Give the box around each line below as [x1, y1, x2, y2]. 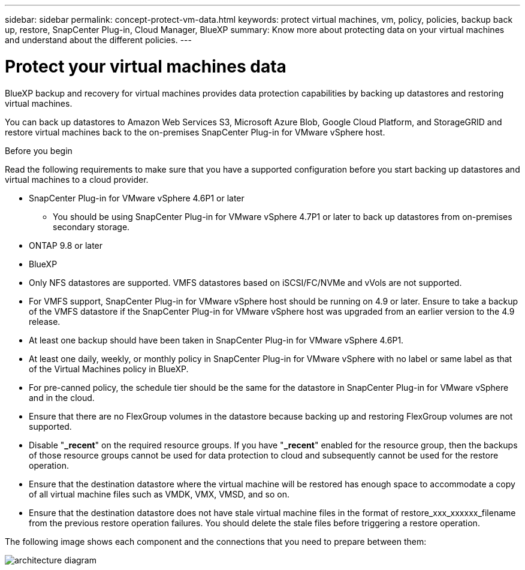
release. [29, 316, 61, 327]
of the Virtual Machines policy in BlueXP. [29, 363, 189, 374]
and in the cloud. [29, 392, 95, 403]
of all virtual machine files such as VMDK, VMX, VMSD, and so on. [29, 488, 289, 499]
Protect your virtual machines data [5, 56, 286, 77]
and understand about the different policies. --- [5, 35, 192, 45]
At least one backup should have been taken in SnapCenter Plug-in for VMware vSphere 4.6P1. [29, 334, 404, 345]
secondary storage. [53, 221, 130, 232]
